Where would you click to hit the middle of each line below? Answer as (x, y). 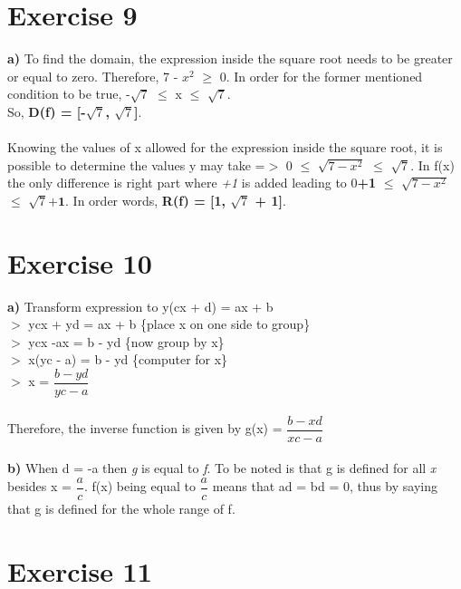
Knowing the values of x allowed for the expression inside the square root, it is (225, 147)
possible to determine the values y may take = (136, 164)
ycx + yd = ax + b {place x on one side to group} (169, 324)
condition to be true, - (69, 94)
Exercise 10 (80, 262)
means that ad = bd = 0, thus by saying (325, 486)
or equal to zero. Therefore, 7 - (93, 76)
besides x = (39, 486)
